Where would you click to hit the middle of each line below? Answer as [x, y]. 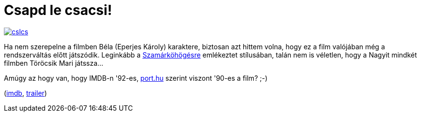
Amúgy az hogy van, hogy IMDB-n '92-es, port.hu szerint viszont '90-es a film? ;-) [136, 78]
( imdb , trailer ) [25, 93]
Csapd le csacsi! [58, 10]
